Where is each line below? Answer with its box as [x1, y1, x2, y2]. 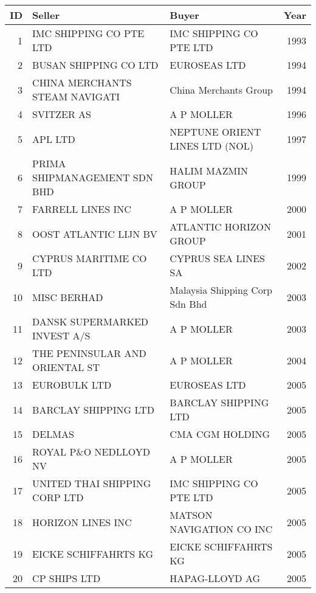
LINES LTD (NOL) [170, 139, 253, 153]
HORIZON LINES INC [32, 515, 132, 529]
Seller [32, 8, 60, 22]
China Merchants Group [170, 82, 273, 97]
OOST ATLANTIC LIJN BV [32, 226, 157, 241]
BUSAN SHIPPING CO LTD [32, 58, 159, 72]
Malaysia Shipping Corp [170, 283, 272, 297]
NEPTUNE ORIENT [170, 125, 261, 139]
